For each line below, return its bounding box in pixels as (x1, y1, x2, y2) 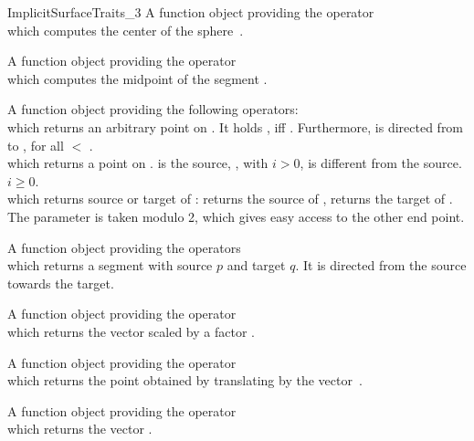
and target (226, 256, 286, 275)
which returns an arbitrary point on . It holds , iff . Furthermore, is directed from (7, 117, 464, 136)
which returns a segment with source (7, 256, 213, 275)
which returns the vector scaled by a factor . (7, 321, 255, 341)
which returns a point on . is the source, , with (7, 153, 269, 173)
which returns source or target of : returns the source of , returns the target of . (7, 189, 453, 208)
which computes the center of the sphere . (7, 20, 244, 39)
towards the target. (7, 273, 114, 292)
